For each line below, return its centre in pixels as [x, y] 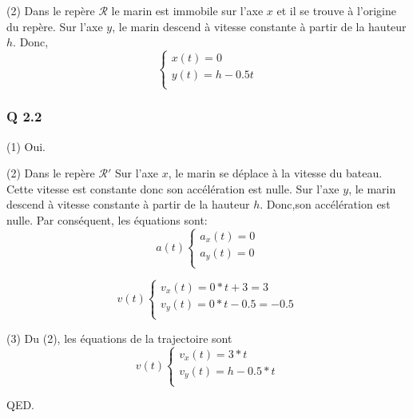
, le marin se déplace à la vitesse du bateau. [275, 173]
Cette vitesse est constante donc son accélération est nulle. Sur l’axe [173, 188]
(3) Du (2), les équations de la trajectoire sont [119, 338]
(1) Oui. [26, 146]
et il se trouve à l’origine [336, 10]
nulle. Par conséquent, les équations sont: [107, 219]
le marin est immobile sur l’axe [187, 10]
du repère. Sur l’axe [55, 26]
